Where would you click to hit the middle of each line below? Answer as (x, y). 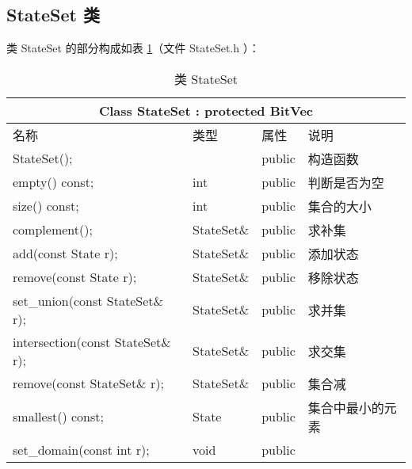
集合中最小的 (346, 407)
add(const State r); (65, 254)
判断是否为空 (346, 182)
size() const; (46, 206)
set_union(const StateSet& (88, 300)
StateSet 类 (53, 15)
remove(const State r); (75, 277)
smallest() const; (58, 417)
